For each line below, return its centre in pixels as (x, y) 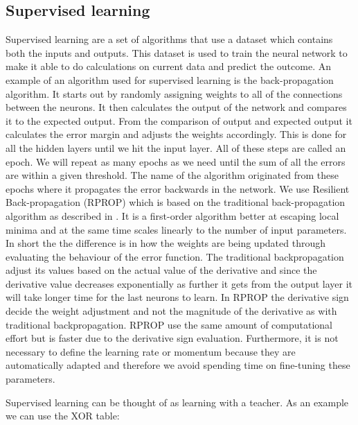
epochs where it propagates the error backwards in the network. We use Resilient (178, 188)
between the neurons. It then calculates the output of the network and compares (176, 107)
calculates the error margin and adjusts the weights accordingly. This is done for (176, 134)
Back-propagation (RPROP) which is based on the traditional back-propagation (176, 202)
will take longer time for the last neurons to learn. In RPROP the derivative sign (177, 297)
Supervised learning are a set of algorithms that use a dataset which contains (169, 39)
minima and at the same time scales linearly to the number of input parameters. (176, 229)
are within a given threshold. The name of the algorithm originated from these (172, 175)
